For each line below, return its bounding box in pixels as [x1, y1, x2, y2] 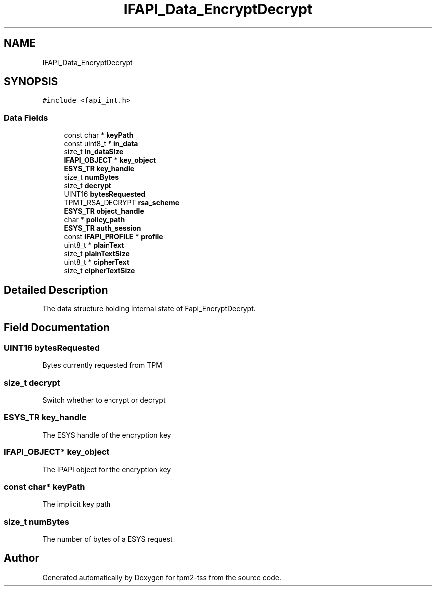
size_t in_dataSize [64, 147, 124, 156]
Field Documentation [4, 321, 109, 334]
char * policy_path [64, 215, 125, 224]
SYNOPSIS [4, 75, 58, 88]
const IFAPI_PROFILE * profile [64, 232, 163, 241]
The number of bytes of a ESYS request [42, 535, 173, 543]
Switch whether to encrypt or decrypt [42, 396, 166, 404]
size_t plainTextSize [64, 249, 130, 258]
